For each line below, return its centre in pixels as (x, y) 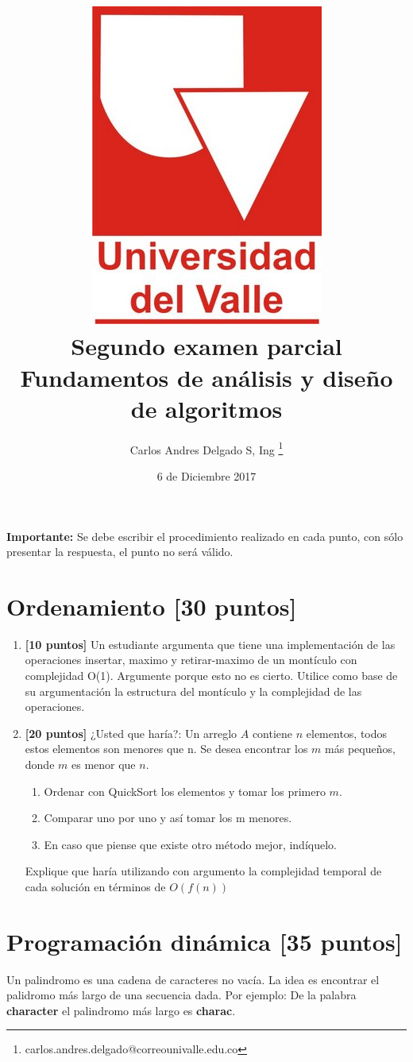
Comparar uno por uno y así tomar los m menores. (168, 818)
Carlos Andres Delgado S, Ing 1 (206, 448)
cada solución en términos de (95, 886)
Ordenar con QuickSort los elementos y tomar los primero (185, 791)
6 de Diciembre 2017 (206, 475)
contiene (272, 733)
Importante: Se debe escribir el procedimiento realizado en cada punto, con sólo (205, 536)
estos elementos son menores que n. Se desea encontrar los (166, 749)
